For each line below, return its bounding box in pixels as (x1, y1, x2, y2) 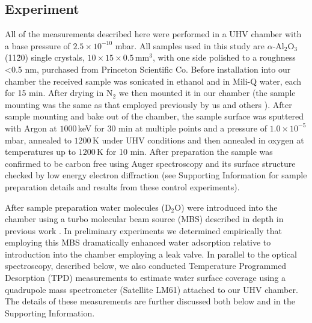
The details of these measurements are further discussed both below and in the (5, 295, 295, 307)
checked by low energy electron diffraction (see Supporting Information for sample (5, 169, 307, 181)
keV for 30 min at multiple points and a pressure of (78, 121, 267, 134)
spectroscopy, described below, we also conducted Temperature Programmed (5, 259, 287, 272)
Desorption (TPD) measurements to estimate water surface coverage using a (5, 271, 286, 284)
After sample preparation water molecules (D (5, 201, 171, 213)
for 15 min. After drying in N (5, 86, 113, 99)
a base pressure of (5, 39, 70, 52)
